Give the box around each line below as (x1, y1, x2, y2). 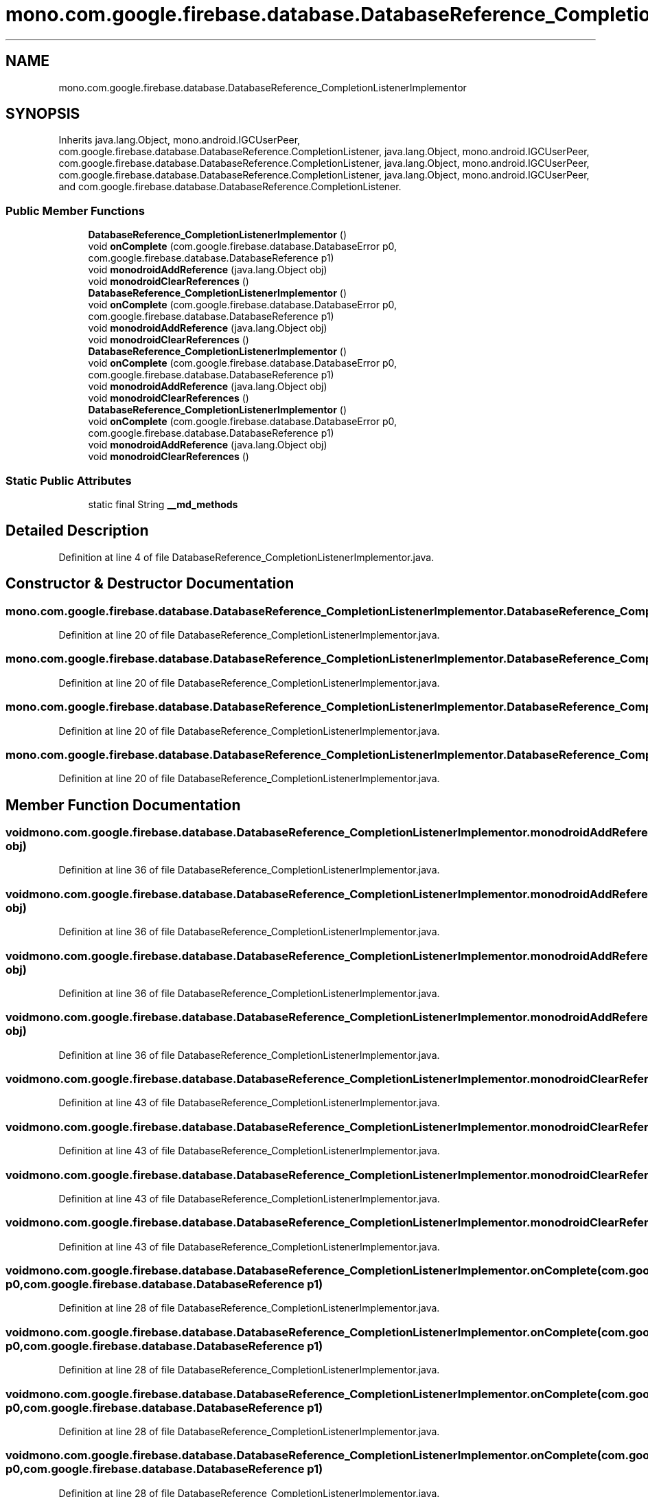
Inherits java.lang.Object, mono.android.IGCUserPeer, (58, 134, 301, 146)
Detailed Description (5, 522, 149, 540)
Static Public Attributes (5, 473, 132, 488)
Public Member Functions (5, 203, 145, 218)
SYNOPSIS (5, 105, 80, 123)
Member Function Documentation (5, 796, 241, 814)
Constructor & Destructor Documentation (5, 575, 294, 593)
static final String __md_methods (88, 498, 238, 510)
